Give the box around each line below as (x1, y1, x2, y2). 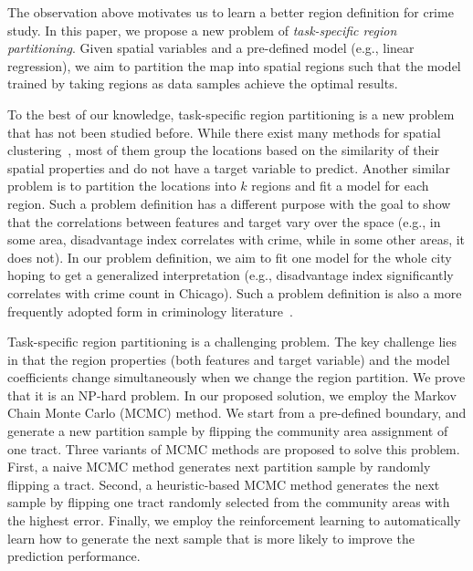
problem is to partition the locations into (7, 176, 236, 195)
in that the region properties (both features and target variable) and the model (7, 349, 450, 369)
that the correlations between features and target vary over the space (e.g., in (7, 212, 441, 231)
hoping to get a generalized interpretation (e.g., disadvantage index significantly (7, 265, 454, 285)
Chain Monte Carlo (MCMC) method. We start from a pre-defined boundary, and (7, 403, 467, 422)
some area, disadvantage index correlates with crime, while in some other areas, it (7, 230, 466, 249)
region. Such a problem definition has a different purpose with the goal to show (7, 193, 451, 213)
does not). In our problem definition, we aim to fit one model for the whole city (7, 247, 452, 266)
